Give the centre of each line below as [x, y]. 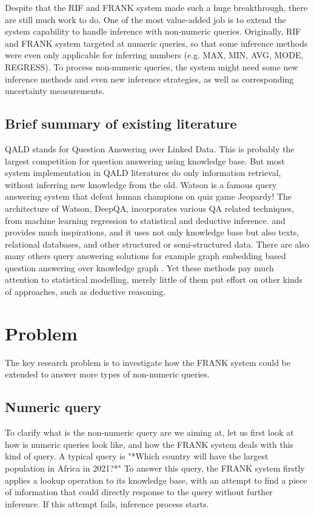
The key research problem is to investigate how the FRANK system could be [148, 362]
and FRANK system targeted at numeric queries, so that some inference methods [156, 43]
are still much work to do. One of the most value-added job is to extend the [145, 19]
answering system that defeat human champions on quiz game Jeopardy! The [149, 196]
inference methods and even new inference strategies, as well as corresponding [149, 79]
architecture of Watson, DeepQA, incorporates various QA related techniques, [150, 208]
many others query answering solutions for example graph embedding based [145, 256]
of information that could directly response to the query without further [139, 492]
